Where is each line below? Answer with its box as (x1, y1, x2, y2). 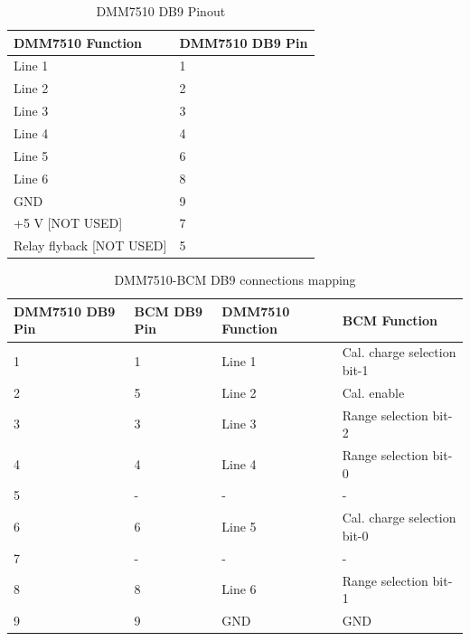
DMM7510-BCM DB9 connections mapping (114, 270, 356, 289)
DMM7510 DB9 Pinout (96, 2, 226, 20)
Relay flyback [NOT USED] (14, 236, 167, 255)
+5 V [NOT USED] (14, 213, 123, 232)
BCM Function (342, 310, 438, 329)
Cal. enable (342, 382, 405, 401)
